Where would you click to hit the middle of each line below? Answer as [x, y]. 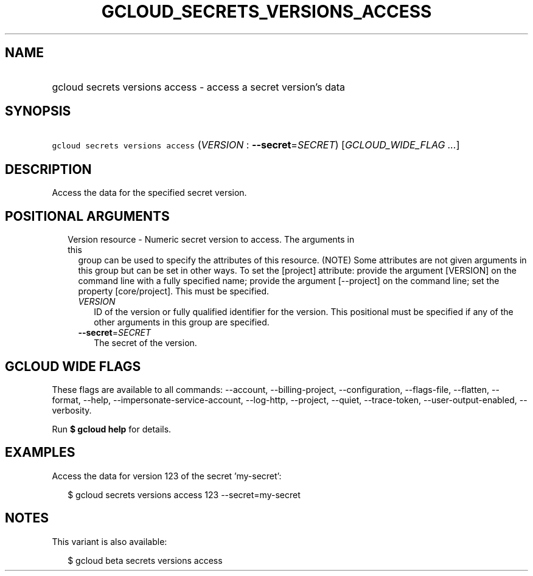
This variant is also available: [110, 541]
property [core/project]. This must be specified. [174, 291]
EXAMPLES [40, 453]
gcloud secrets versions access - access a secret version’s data [199, 87]
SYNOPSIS [38, 111]
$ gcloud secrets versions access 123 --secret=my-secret [184, 494]
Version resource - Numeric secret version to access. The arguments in [211, 240]
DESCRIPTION [48, 169]
